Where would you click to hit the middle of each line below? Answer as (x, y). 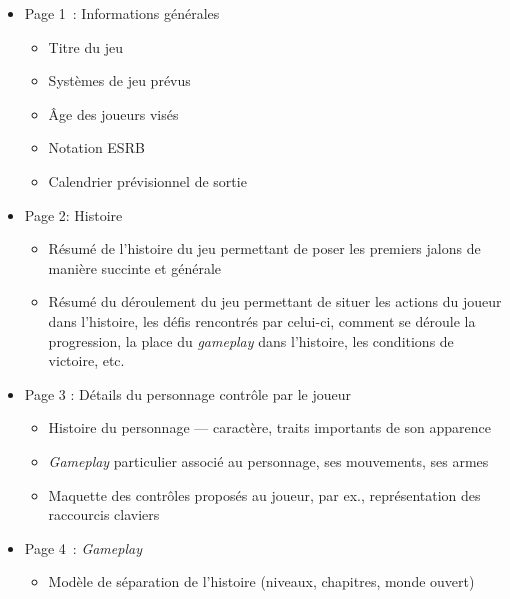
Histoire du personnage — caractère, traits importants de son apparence (270, 427)
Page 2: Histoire (73, 214)
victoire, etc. (86, 360)
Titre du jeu (85, 46)
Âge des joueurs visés (113, 113)
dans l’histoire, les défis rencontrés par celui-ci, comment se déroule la (262, 320)
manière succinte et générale (134, 267)
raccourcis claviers (104, 514)
